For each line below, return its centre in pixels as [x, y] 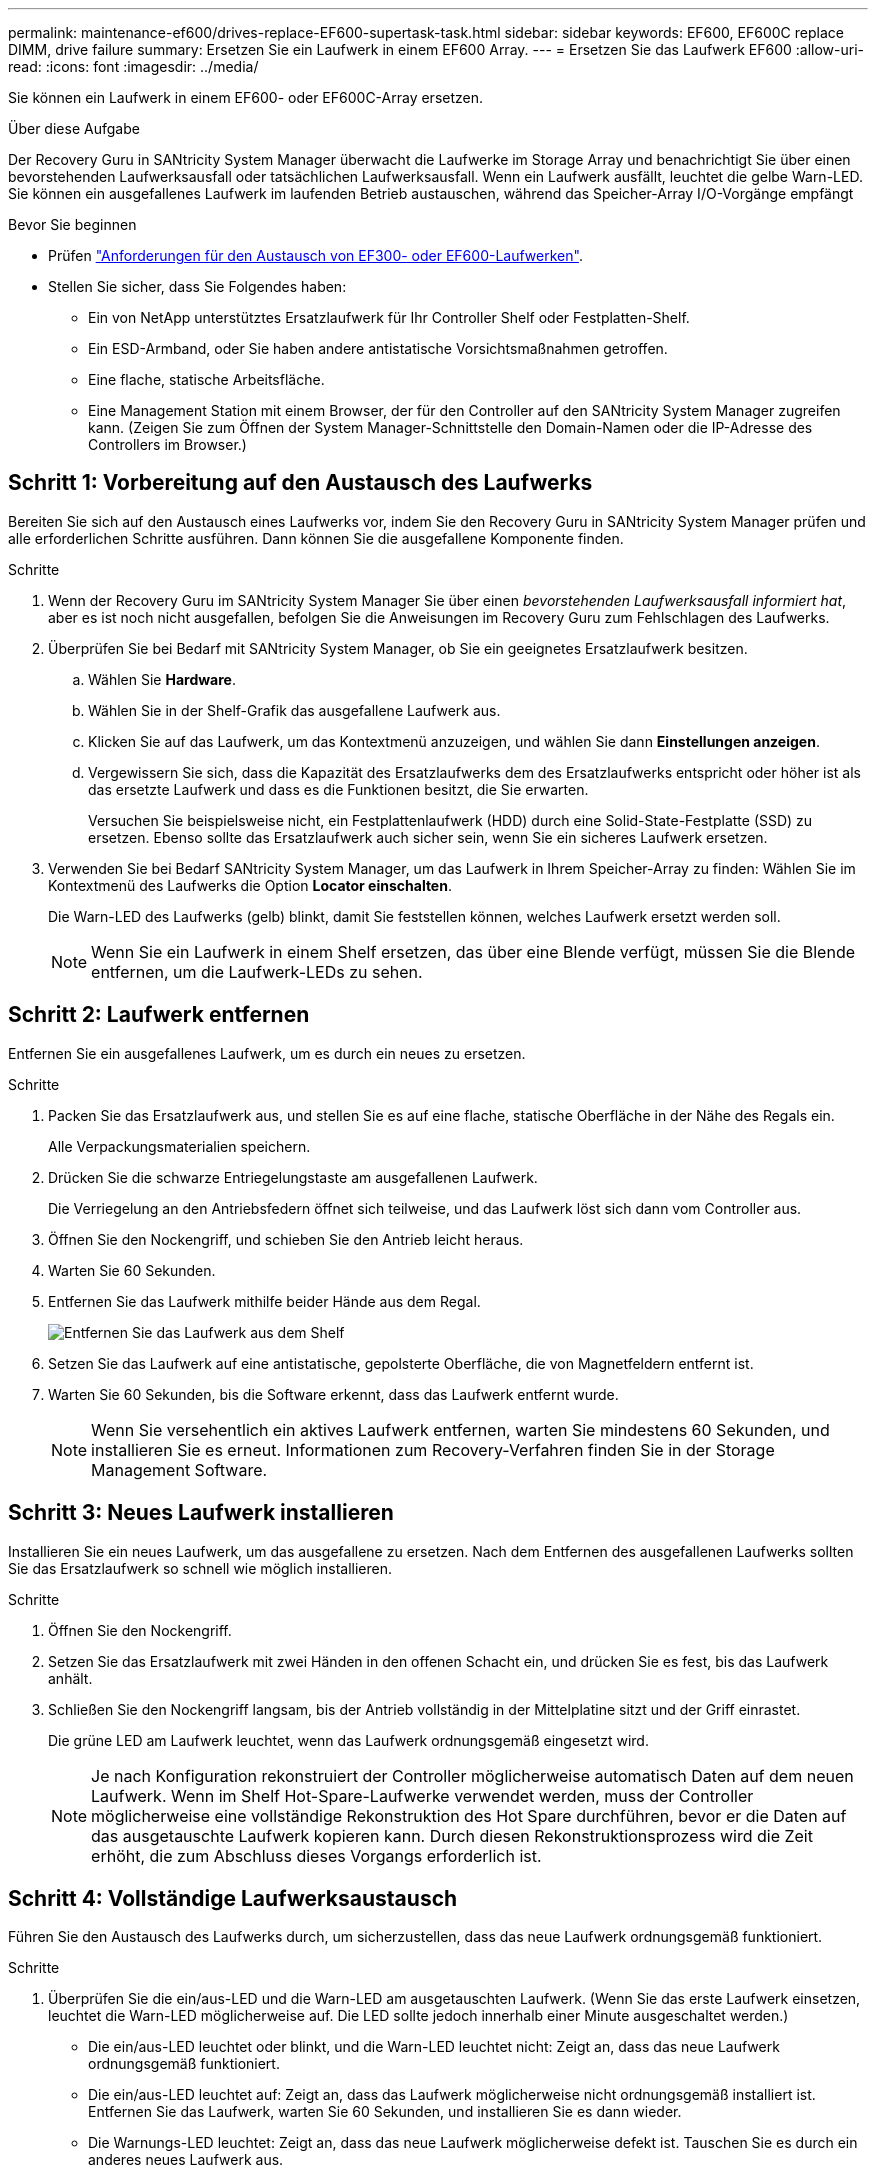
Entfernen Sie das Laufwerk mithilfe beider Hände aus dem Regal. [264, 1301]
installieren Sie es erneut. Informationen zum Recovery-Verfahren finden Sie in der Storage [433, 1449]
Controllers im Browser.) [167, 444]
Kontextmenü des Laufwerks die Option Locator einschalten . [250, 885]
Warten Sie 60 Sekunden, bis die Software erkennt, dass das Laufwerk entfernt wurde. [333, 1394]
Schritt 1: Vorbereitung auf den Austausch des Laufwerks [300, 483]
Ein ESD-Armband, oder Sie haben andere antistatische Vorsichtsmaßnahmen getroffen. [378, 348]
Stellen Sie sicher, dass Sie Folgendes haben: [197, 286]
